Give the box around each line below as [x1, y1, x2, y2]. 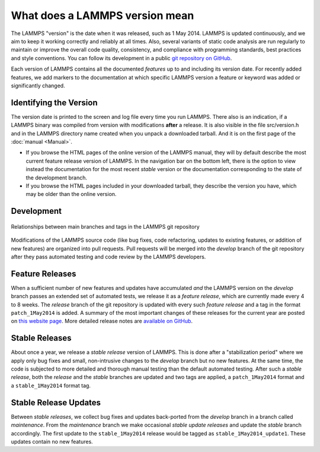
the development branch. [25, 174, 88, 181]
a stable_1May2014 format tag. [11, 382, 91, 389]
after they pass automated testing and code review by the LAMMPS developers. [11, 253, 206, 260]
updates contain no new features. [11, 438, 93, 445]
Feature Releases [11, 268, 76, 279]
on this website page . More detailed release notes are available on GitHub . [11, 318, 193, 325]
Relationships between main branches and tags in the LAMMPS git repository [11, 223, 200, 230]
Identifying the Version [11, 97, 98, 108]
